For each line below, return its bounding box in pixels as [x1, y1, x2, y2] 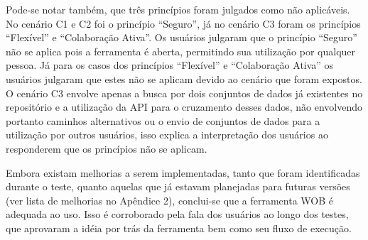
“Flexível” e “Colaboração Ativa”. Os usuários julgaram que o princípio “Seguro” [6, 30, 357, 45]
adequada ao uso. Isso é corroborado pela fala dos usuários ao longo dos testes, [6, 207, 349, 222]
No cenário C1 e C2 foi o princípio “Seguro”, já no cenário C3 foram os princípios [6, 16, 361, 31]
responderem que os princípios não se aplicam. [6, 141, 207, 156]
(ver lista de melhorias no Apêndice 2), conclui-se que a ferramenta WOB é [6, 192, 333, 207]
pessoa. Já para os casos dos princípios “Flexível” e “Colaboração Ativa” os [6, 58, 334, 72]
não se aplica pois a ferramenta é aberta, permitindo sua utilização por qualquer [6, 43, 356, 58]
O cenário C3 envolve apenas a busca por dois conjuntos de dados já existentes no [6, 85, 363, 100]
